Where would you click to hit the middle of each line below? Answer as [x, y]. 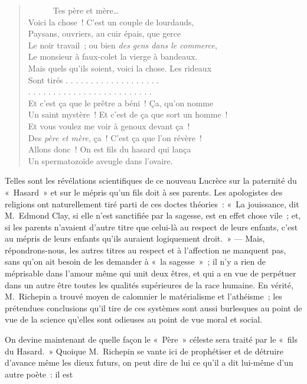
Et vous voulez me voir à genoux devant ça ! [109, 126]
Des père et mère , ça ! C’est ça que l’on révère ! [115, 137]
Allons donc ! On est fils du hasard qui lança [110, 149]
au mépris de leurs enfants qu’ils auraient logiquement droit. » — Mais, [135, 238]
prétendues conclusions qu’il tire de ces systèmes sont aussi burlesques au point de [153, 307]
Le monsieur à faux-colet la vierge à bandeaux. [113, 56]
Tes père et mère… [86, 10]
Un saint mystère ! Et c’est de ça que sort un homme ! [128, 114]
